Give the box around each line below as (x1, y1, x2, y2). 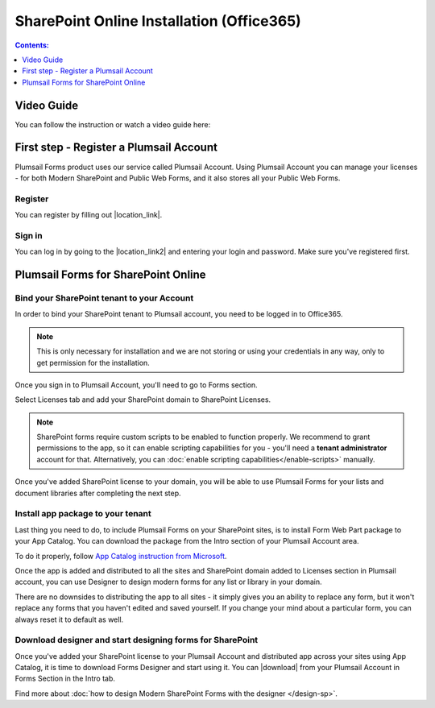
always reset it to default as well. (14, 615, 124, 624)
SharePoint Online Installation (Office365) (14, 12, 301, 30)
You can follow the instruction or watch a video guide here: (14, 119, 211, 129)
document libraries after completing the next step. (14, 488, 181, 498)
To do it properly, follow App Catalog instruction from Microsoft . (14, 551, 227, 561)
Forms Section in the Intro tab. (14, 673, 116, 684)
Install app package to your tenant (14, 508, 152, 520)
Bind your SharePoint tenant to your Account (14, 292, 194, 304)
